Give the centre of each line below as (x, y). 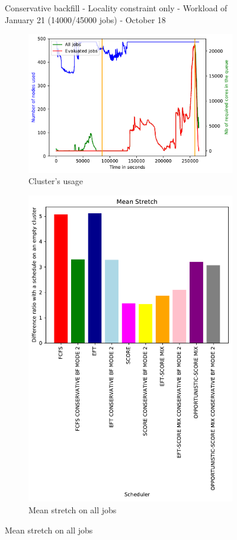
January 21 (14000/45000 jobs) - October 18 (85, 19)
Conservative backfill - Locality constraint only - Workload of (116, 8)
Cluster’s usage (56, 181)
